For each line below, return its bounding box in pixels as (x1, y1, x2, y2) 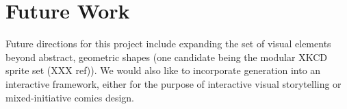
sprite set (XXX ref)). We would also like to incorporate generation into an (5, 63, 321, 77)
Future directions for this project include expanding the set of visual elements (5, 36, 331, 51)
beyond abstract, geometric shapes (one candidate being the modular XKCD (5, 49, 327, 64)
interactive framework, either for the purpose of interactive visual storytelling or (5, 76, 342, 90)
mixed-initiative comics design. (5, 90, 134, 104)
